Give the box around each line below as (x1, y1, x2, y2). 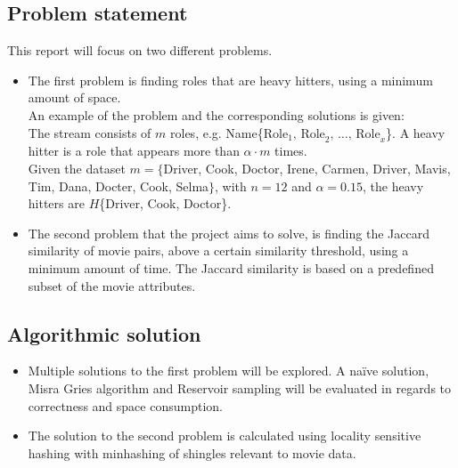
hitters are (28, 194, 85, 213)
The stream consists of (28, 123, 151, 141)
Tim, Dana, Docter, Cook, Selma (28, 176, 209, 195)
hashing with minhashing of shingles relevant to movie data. (28, 443, 356, 462)
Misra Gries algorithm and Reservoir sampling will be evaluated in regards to (28, 378, 452, 397)
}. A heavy (386, 123, 446, 141)
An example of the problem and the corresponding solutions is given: (28, 105, 405, 124)
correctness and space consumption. (28, 396, 223, 415)
